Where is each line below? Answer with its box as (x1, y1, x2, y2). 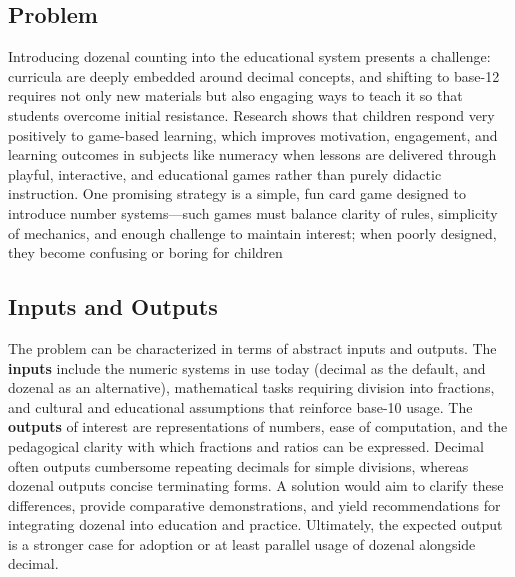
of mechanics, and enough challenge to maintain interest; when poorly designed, (8, 222, 497, 243)
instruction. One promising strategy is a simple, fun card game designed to (8, 183, 466, 204)
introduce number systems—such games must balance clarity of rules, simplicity (8, 202, 498, 223)
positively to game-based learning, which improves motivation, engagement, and (8, 124, 498, 145)
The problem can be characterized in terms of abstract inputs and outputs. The (8, 337, 497, 358)
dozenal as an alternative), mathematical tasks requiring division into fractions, (8, 377, 495, 398)
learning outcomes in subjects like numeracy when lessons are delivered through (8, 144, 497, 165)
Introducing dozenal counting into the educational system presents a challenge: (8, 46, 491, 67)
